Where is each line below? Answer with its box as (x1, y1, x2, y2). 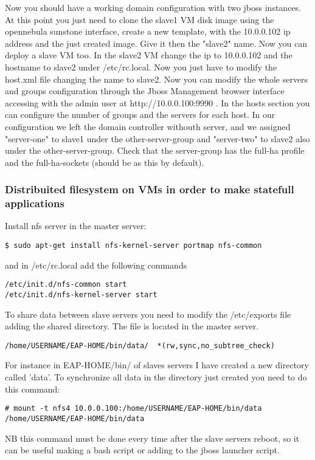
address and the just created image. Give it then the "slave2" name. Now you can (5, 36, 308, 49)
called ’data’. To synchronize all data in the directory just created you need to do (5, 371, 307, 383)
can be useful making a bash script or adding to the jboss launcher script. (5, 444, 280, 456)
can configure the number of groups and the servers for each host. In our (5, 108, 275, 121)
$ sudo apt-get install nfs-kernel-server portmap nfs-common (5, 241, 262, 250)
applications (5, 196, 64, 211)
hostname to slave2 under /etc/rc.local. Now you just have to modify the (5, 60, 277, 73)
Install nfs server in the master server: (5, 219, 147, 232)
